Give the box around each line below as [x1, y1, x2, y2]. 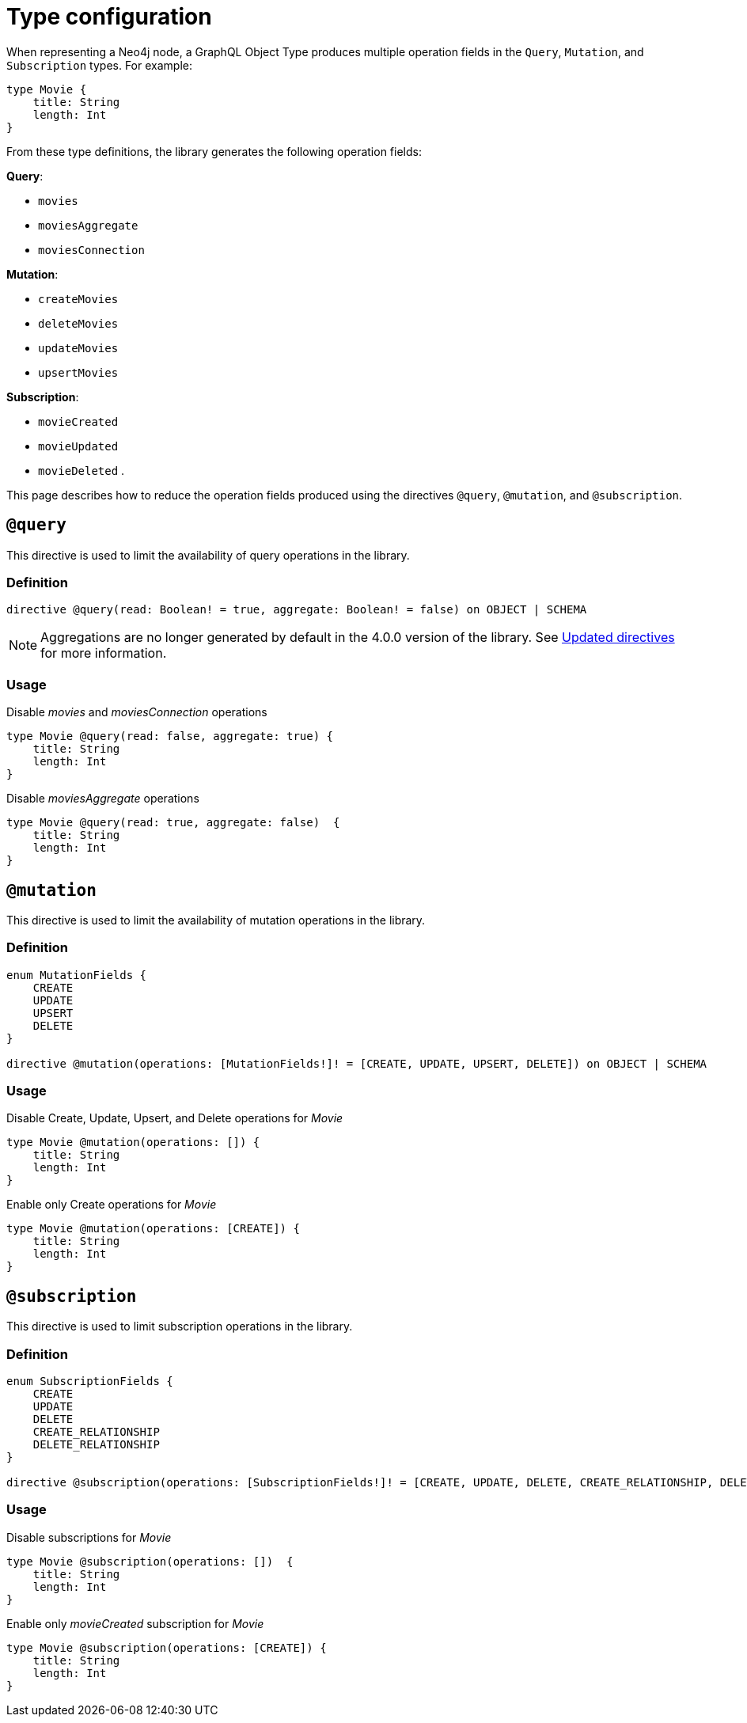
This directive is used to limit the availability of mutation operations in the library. [6, 913, 426, 927]
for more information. [40, 645, 167, 662]
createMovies [38, 292, 119, 306]
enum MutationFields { [6, 968, 147, 981]
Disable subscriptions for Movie [6, 1530, 172, 1544]
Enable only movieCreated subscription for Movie [6, 1616, 264, 1630]
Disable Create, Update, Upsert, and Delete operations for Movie [6, 1111, 343, 1125]
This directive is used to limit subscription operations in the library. [6, 1319, 353, 1334]
